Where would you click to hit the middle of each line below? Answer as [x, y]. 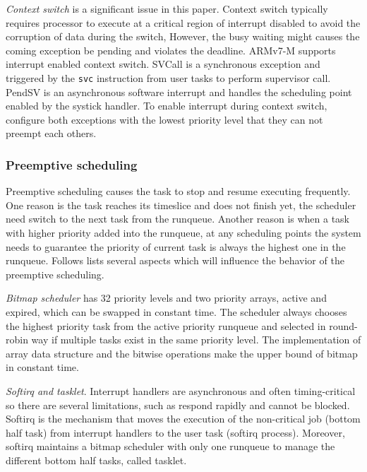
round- [343, 325]
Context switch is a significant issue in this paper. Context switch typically [167, 8]
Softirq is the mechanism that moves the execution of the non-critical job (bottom [183, 419]
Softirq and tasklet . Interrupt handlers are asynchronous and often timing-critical [181, 390]
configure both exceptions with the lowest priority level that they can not [164, 119]
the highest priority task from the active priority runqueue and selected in [166, 325]
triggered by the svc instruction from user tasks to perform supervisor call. [168, 77]
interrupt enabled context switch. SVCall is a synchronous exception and [163, 64]
